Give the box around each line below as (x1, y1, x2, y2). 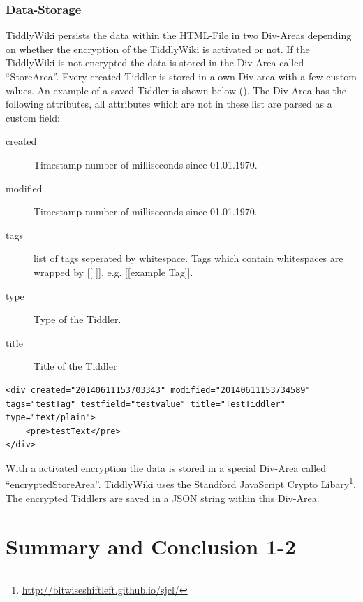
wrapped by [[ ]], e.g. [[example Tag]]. (34, 264, 193, 279)
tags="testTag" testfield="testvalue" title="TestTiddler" (6, 399, 286, 409)
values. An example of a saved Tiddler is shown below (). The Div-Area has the (6, 83, 346, 97)
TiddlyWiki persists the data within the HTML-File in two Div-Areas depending (6, 28, 352, 43)
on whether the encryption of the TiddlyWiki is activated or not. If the (6, 41, 310, 56)
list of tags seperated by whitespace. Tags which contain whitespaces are (34, 251, 343, 266)
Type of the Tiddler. (34, 312, 121, 327)
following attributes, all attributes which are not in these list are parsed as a (6, 96, 332, 111)
